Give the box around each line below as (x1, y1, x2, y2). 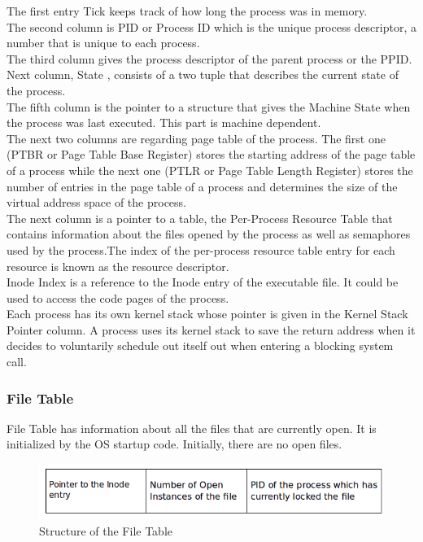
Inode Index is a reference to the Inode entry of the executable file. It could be (7, 273, 399, 291)
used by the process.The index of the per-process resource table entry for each (7, 241, 395, 258)
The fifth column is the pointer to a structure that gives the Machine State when (7, 98, 411, 115)
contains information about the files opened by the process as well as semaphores (7, 225, 411, 243)
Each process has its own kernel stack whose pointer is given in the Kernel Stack (7, 305, 408, 322)
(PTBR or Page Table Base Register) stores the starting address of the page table (7, 146, 416, 163)
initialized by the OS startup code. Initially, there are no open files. (7, 435, 342, 452)
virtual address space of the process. (7, 194, 186, 211)
